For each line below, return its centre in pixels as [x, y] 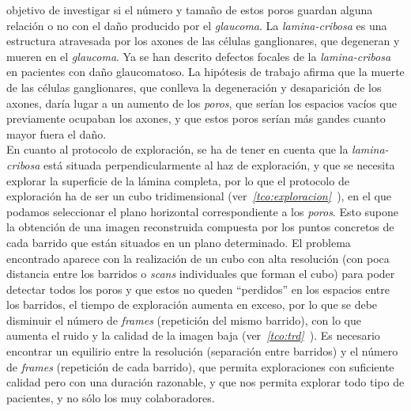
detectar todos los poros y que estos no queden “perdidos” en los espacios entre [198, 289]
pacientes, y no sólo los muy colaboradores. [111, 397]
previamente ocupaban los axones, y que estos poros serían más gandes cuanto [196, 118]
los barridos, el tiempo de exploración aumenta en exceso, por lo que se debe [192, 304]
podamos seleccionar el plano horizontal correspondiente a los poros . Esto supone [203, 211]
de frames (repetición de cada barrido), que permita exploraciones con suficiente [200, 366]
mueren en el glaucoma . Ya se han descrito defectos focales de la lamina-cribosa [199, 56]
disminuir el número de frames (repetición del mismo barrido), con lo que [184, 320]
